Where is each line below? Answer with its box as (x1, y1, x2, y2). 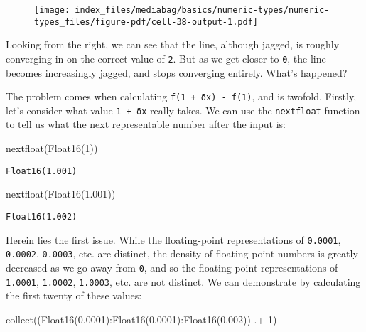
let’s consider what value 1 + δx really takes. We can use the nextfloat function (6, 102, 360, 117)
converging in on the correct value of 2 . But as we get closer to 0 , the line (6, 50, 326, 65)
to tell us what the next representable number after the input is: (6, 117, 286, 132)
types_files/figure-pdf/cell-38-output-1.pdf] (34, 16, 258, 27)
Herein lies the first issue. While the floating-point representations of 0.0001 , (6, 232, 341, 247)
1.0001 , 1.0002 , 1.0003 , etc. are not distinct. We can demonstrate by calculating (6, 274, 361, 289)
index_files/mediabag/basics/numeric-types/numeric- (75, 5, 330, 15)
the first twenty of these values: (6, 288, 142, 303)
